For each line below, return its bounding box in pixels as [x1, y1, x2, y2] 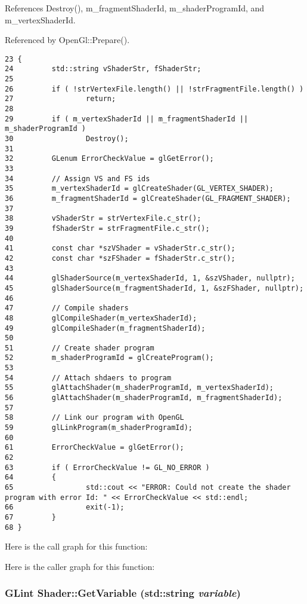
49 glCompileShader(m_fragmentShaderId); [5, 324, 206, 332]
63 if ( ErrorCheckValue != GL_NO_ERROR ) [5, 463, 210, 472]
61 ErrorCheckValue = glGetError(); [5, 443, 184, 452]
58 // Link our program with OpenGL [5, 413, 184, 422]
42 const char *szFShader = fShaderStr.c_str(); [5, 254, 235, 263]
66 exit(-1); [5, 503, 125, 512]
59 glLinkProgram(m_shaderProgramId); [5, 423, 193, 432]
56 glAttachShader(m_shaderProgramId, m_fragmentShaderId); [5, 393, 283, 402]
